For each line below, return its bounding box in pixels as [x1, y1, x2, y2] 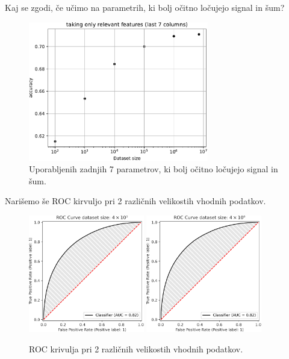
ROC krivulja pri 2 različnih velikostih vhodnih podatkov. [29, 342, 243, 355]
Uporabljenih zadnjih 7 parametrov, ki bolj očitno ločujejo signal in [29, 163, 278, 175]
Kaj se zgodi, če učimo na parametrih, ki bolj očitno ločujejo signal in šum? [5, 1, 285, 13]
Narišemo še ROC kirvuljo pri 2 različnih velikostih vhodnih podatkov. [5, 195, 266, 207]
